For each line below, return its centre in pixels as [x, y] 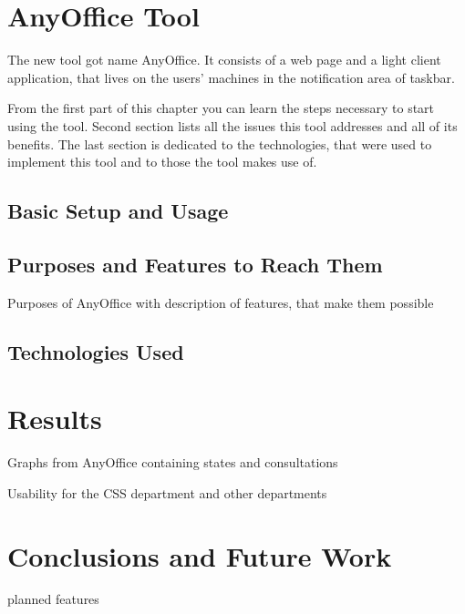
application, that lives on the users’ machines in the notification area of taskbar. [231, 77]
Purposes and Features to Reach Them [195, 264]
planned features [53, 599]
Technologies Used [96, 351]
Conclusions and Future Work [200, 555]
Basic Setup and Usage [118, 211]
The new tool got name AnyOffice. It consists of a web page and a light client [224, 60]
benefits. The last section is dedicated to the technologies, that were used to [220, 143]
